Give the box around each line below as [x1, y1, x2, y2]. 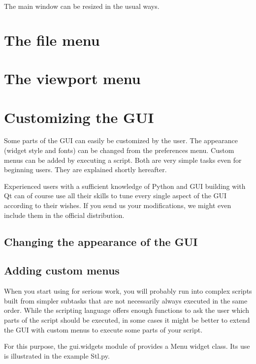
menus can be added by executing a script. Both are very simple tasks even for [4, 154, 242, 165]
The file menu [4, 30, 100, 50]
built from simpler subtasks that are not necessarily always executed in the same [4, 295, 248, 305]
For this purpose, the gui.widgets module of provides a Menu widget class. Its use [4, 341, 250, 351]
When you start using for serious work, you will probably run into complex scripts [4, 286, 252, 296]
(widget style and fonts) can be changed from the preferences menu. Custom [4, 145, 234, 155]
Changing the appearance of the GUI [4, 234, 198, 249]
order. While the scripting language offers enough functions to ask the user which [4, 305, 249, 315]
